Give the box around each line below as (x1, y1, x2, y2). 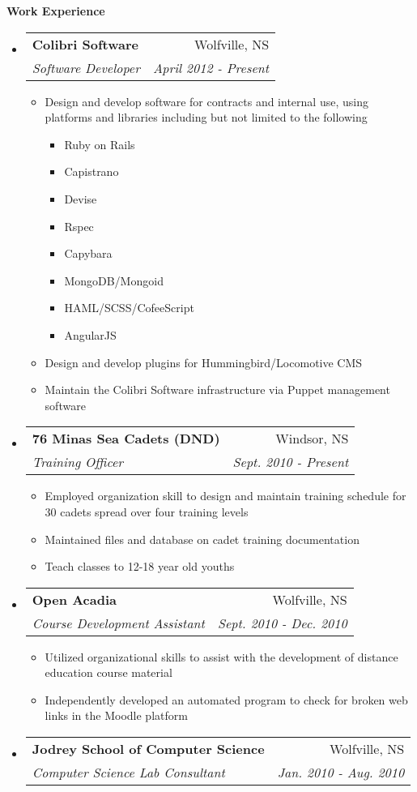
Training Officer (32, 452, 124, 472)
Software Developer (32, 58, 140, 77)
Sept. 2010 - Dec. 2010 (217, 613, 347, 632)
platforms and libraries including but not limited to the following (45, 109, 368, 126)
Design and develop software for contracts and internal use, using (45, 92, 368, 109)
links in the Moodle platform (45, 707, 188, 724)
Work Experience (6, 2, 105, 19)
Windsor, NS (275, 429, 349, 448)
